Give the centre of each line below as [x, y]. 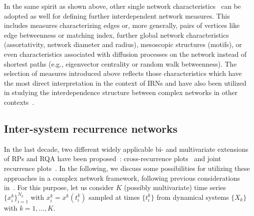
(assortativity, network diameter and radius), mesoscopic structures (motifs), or [123, 44]
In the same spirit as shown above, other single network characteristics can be [123, 6]
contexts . [19, 102]
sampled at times [114, 197]
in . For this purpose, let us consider [59, 187]
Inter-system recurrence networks [91, 128]
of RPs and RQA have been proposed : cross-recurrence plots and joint [113, 158]
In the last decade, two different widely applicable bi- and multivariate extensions [126, 149]
